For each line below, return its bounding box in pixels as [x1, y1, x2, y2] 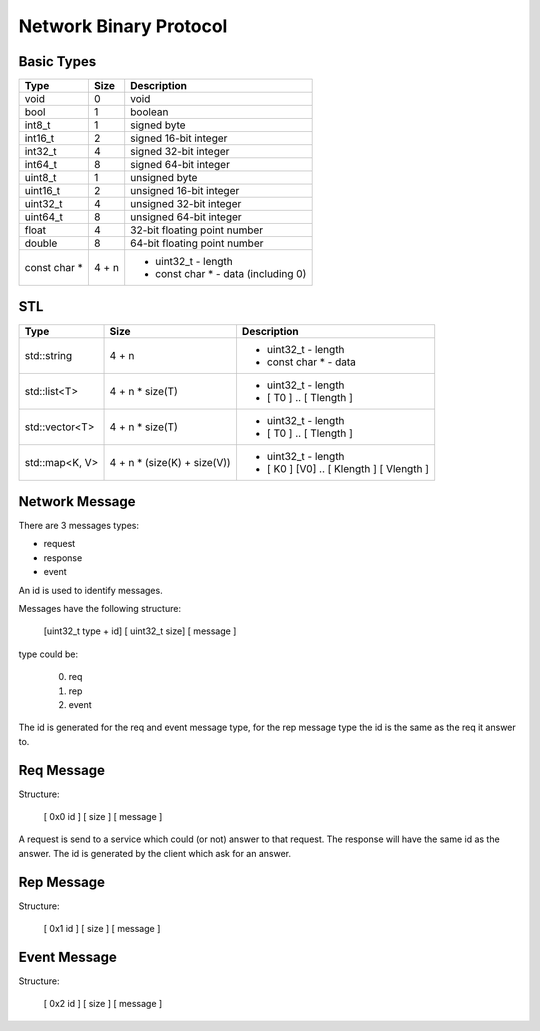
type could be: [18, 648, 79, 660]
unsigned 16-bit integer [130, 184, 240, 198]
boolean [130, 105, 169, 119]
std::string [24, 348, 73, 362]
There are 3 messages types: [18, 520, 140, 532]
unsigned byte [130, 171, 198, 185]
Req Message [18, 761, 105, 779]
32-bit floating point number [130, 223, 264, 237]
